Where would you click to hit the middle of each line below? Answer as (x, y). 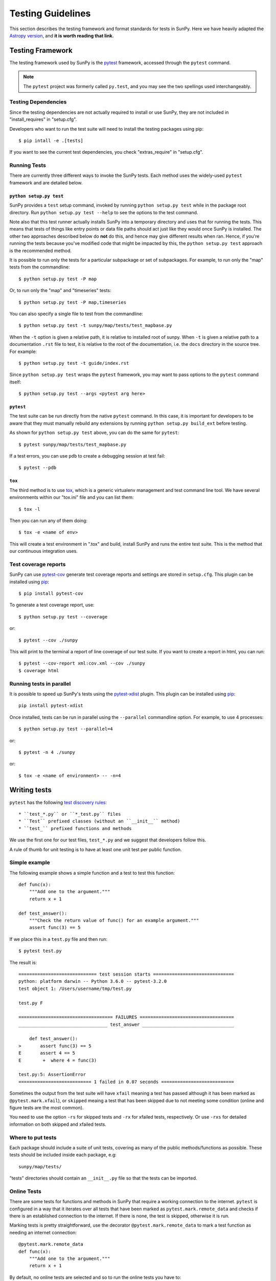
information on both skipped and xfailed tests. (58, 1124)
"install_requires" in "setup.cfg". (43, 119)
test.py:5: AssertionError (52, 1075)
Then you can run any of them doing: (49, 521)
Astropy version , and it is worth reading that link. (62, 35)
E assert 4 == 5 (47, 1053)
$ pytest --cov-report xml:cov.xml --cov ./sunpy (82, 663)
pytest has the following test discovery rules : (58, 802)
